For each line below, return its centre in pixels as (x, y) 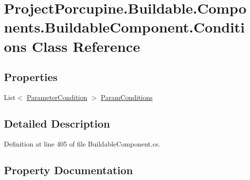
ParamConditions (127, 97)
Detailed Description (57, 123)
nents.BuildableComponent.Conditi (125, 27)
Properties (31, 77)
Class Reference (86, 46)
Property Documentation (69, 170)
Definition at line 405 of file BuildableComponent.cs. (82, 143)
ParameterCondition (57, 97)
